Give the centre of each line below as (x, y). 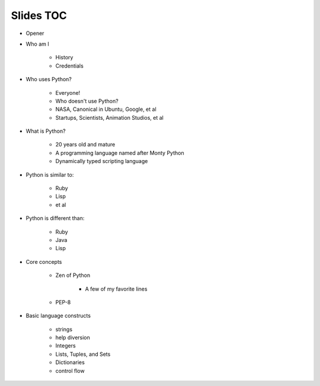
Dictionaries (70, 362)
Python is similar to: (50, 174)
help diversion (73, 337)
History (64, 58)
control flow (70, 371)
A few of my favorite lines (116, 289)
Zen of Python (73, 275)
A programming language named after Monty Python (120, 153)
